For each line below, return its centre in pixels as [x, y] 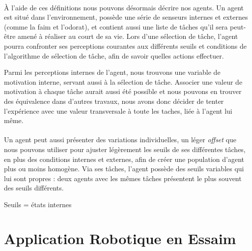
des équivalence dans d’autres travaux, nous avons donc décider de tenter [114, 101]
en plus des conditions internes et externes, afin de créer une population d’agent [124, 159]
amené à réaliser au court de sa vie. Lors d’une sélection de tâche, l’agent [128, 36]
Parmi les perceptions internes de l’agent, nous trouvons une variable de [112, 72]
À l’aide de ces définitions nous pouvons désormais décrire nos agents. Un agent [124, 7]
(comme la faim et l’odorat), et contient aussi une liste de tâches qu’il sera [116, 26]
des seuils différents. [34, 188]
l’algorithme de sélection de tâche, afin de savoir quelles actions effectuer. [114, 55]
